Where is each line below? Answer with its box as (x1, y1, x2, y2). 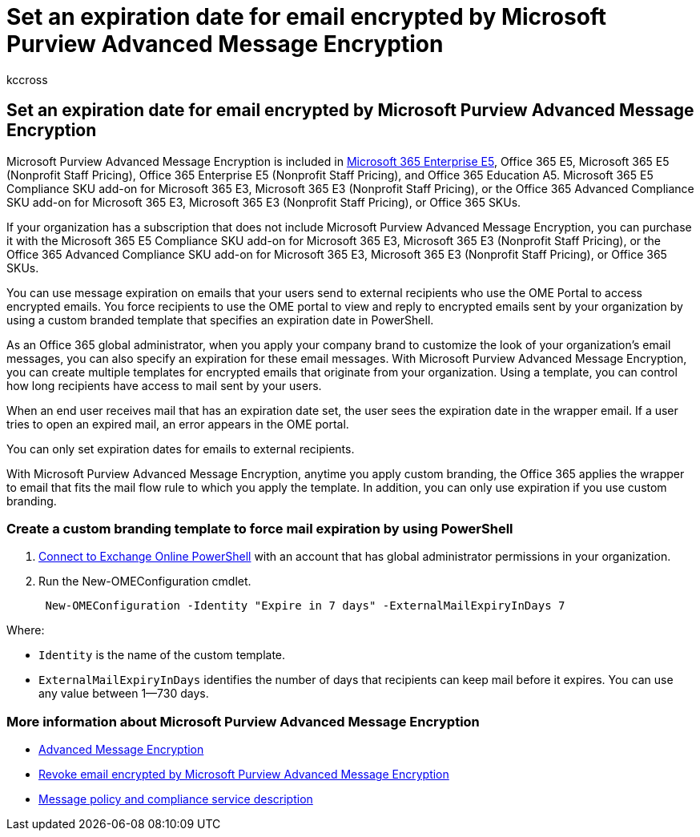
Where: (6, 623, 45, 638)
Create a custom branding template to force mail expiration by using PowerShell (6, 520, 513, 537)
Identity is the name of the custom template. (38, 648, 286, 662)
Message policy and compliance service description (38, 792, 313, 807)
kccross (6, 72, 48, 87)
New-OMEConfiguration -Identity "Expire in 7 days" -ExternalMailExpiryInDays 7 (45, 599, 565, 613)
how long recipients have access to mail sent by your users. (6, 378, 322, 392)
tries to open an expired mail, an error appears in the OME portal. (6, 416, 349, 431)
